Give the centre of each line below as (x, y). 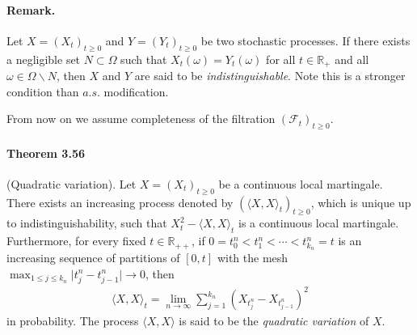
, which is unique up (361, 202)
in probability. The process (73, 321)
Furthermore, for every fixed (76, 241)
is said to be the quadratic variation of (274, 321)
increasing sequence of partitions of (93, 258)
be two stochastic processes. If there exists (305, 40)
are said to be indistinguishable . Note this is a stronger (270, 76)
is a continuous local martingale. (319, 223)
